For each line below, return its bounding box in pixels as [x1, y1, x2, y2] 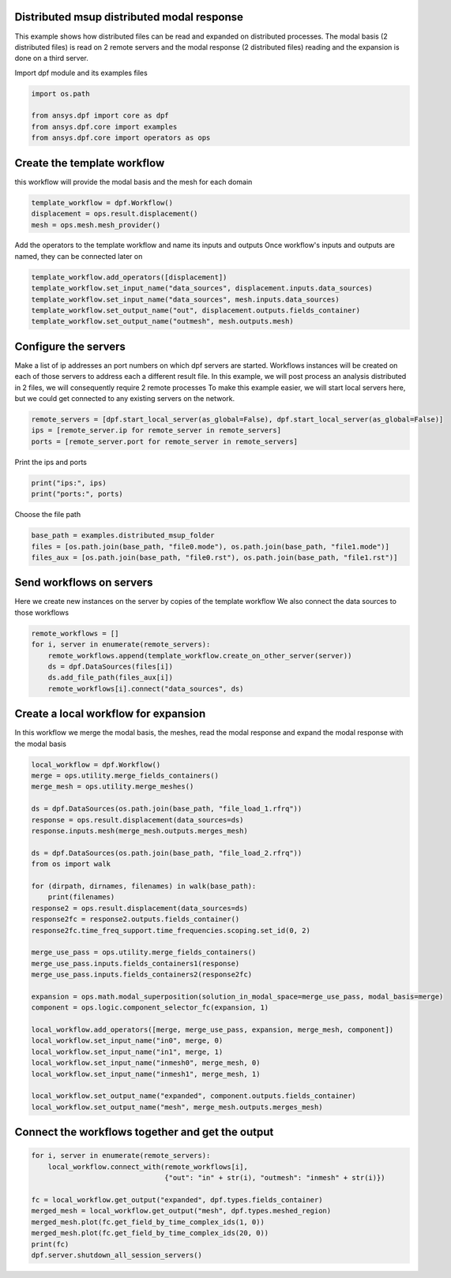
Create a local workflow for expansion [14, 707, 206, 721]
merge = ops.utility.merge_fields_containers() [31, 771, 219, 781]
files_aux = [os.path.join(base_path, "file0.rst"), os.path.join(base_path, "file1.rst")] [31, 553, 398, 562]
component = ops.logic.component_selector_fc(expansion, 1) [31, 1003, 269, 1012]
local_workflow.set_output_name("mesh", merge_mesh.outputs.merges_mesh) [31, 1102, 323, 1111]
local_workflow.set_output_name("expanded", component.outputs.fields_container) [31, 1092, 357, 1100]
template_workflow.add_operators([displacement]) [31, 272, 227, 282]
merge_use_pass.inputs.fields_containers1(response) [31, 959, 240, 968]
